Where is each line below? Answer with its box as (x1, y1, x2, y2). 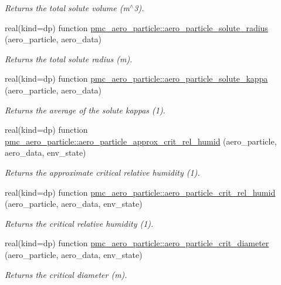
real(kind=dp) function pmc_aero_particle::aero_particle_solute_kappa (5, 72, 268, 85)
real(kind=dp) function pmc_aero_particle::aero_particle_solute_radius (5, 21, 268, 33)
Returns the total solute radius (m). (5, 52, 133, 65)
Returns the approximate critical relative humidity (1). (5, 166, 200, 178)
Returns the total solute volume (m (5, 2, 130, 14)
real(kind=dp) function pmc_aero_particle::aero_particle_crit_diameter (5, 237, 269, 249)
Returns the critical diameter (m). (5, 268, 127, 280)
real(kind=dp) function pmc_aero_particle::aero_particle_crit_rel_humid (5, 186, 276, 198)
